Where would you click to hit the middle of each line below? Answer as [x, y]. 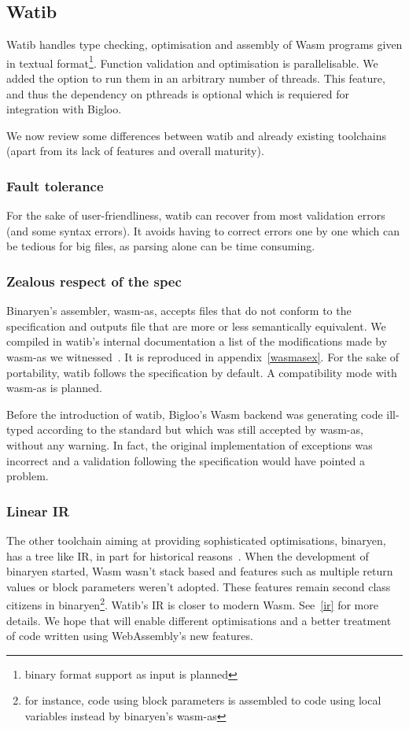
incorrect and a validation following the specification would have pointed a [186, 460]
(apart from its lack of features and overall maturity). [135, 151]
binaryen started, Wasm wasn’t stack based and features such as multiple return [200, 571]
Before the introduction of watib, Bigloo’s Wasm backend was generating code [195, 414]
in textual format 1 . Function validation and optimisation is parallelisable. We [192, 61]
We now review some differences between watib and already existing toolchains [196, 135]
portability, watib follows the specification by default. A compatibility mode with [202, 372]
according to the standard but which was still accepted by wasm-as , [200, 429]
